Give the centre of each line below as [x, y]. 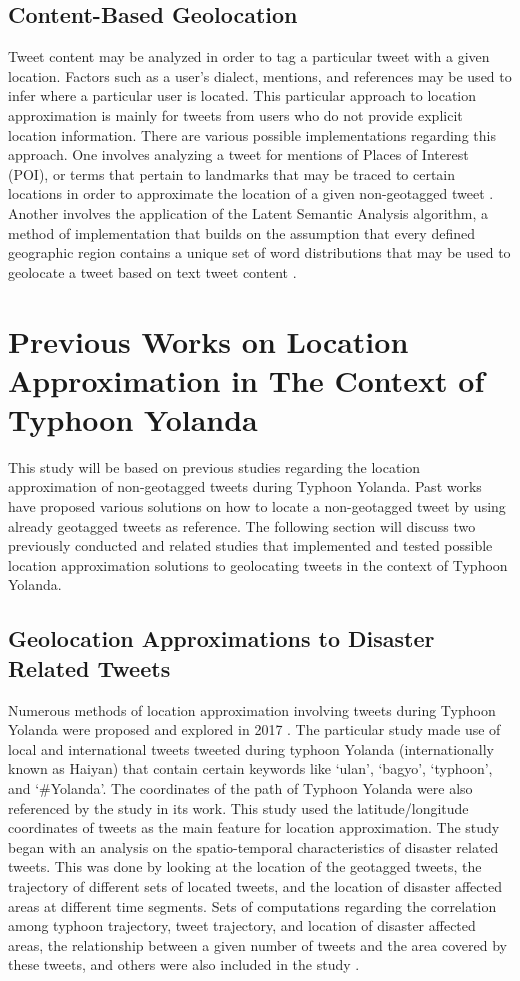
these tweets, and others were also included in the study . [184, 964]
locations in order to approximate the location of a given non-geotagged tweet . [251, 193]
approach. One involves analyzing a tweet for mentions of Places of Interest [238, 154]
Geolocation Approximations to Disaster [221, 638]
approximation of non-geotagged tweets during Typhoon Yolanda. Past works [245, 486]
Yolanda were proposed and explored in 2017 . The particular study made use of [254, 729]
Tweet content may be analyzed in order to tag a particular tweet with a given [249, 56]
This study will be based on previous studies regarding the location [214, 466]
